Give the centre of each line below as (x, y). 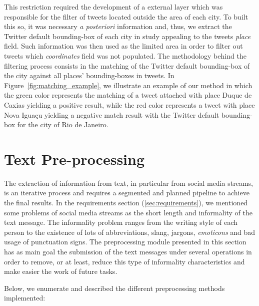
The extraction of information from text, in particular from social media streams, (128, 183)
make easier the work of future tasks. (61, 271)
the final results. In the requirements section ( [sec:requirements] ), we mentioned (126, 203)
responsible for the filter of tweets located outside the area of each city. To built (126, 16)
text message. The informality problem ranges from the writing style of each (121, 222)
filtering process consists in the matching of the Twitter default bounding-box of (127, 65)
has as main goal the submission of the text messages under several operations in (128, 251)
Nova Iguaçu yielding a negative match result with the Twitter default (112, 114)
